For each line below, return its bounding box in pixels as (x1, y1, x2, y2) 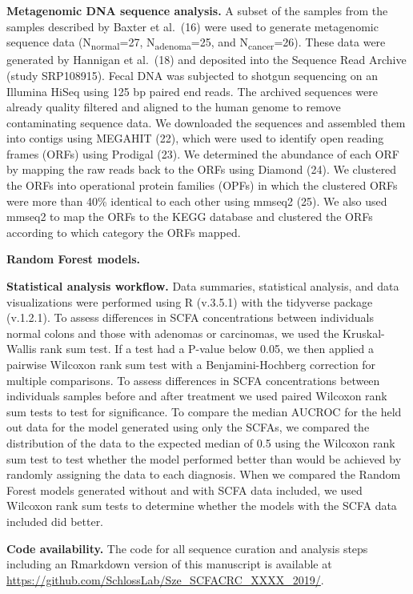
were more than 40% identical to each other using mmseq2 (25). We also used (6, 192, 387, 209)
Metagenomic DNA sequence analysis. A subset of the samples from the (6, 2, 388, 18)
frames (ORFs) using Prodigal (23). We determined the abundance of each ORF (6, 145, 399, 162)
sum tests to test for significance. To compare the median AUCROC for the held (6, 403, 402, 419)
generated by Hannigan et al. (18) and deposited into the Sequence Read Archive (6, 51, 407, 68)
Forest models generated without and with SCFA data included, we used (6, 481, 363, 498)
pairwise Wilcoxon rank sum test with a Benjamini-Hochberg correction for (6, 356, 376, 372)
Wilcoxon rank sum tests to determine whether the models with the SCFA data (6, 497, 397, 514)
